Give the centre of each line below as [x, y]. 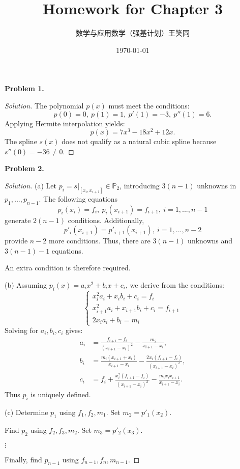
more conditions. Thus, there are [100, 241]
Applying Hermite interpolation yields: [65, 123]
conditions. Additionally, [106, 220]
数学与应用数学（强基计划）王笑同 [133, 33]
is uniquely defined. [61, 394]
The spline [21, 141]
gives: [74, 330]
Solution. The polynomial [44, 105]
